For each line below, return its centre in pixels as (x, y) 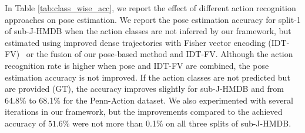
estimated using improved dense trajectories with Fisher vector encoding (135, 42)
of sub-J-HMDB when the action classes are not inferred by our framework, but (148, 31)
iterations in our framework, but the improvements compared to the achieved (144, 112)
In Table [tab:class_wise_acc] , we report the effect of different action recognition (150, 8)
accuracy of (25, 123)
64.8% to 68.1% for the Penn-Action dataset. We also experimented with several (149, 100)
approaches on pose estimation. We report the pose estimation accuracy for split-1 (153, 19)
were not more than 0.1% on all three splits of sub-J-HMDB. (182, 123)
